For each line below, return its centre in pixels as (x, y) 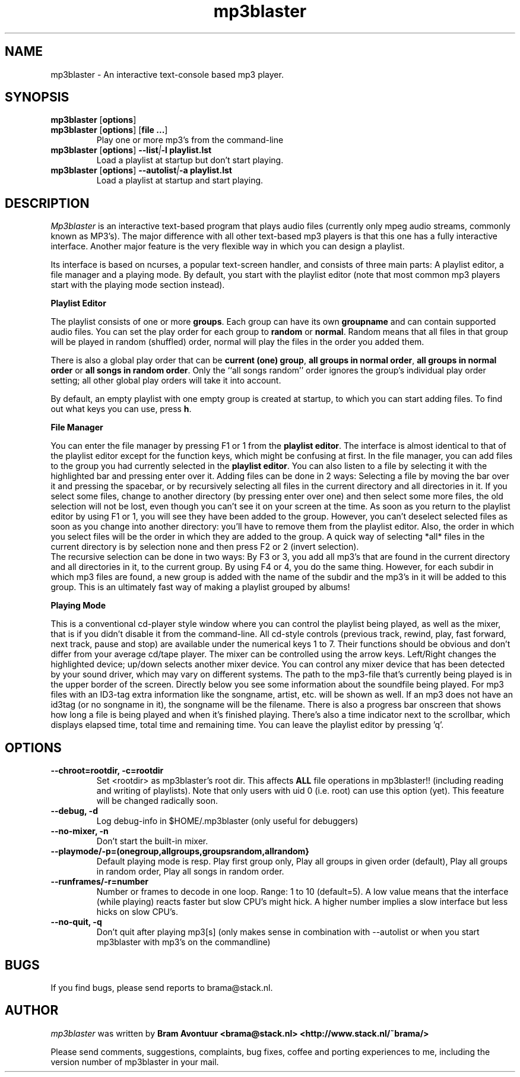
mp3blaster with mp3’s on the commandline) (183, 942)
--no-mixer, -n (80, 831)
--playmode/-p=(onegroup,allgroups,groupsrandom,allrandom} (180, 851)
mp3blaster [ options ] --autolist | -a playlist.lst (141, 170)
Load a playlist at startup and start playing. (180, 180)
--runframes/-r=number (100, 882)
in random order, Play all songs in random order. (190, 872)
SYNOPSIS (37, 97)
